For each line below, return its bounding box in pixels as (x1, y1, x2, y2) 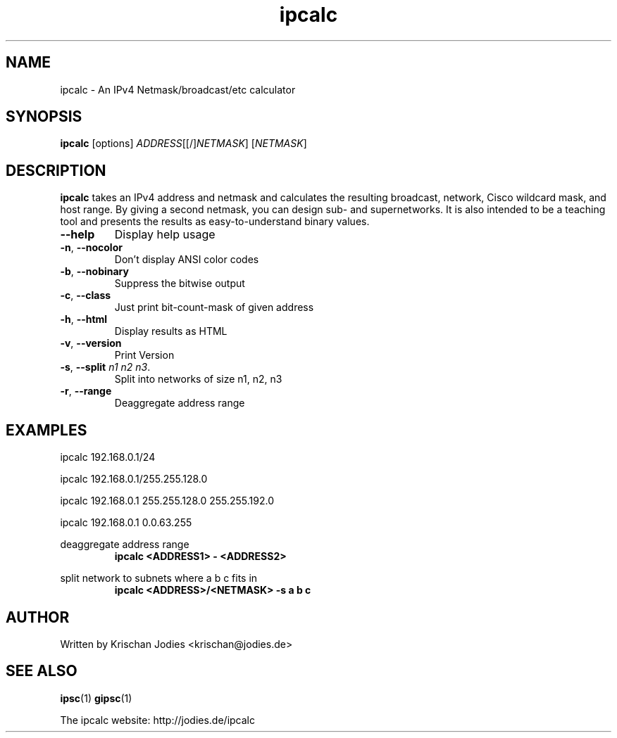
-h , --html (60, 313, 108, 326)
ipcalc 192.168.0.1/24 (60, 451, 156, 464)
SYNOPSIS (6, 108, 82, 126)
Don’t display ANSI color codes (114, 253, 259, 266)
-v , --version (60, 337, 122, 350)
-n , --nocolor (60, 241, 123, 254)
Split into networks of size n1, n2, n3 (114, 373, 282, 386)
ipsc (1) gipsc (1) (60, 692, 132, 704)
